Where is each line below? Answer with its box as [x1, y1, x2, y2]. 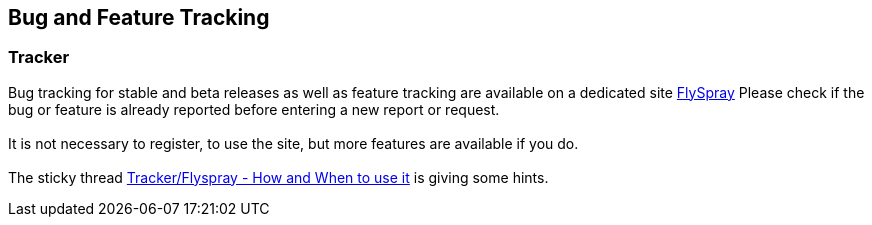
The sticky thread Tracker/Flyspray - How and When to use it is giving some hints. [8, 168, 549, 186]
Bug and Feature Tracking [8, 5, 270, 30]
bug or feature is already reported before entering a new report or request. [8, 100, 500, 118]
